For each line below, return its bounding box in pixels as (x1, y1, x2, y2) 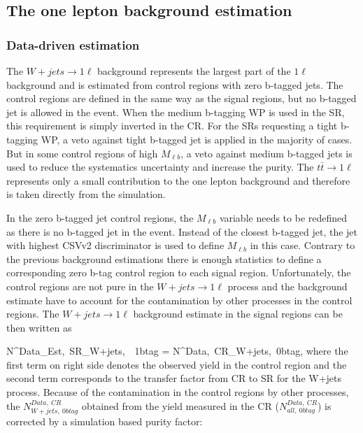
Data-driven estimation (6, 36, 140, 53)
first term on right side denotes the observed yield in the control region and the (6, 357, 347, 371)
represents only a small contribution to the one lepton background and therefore (6, 173, 350, 187)
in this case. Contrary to (250, 238, 355, 253)
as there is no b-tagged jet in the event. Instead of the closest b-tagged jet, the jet (6, 224, 358, 239)
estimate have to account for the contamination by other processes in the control (6, 292, 353, 307)
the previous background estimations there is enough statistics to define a (6, 251, 322, 266)
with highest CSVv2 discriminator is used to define (6, 238, 225, 253)
